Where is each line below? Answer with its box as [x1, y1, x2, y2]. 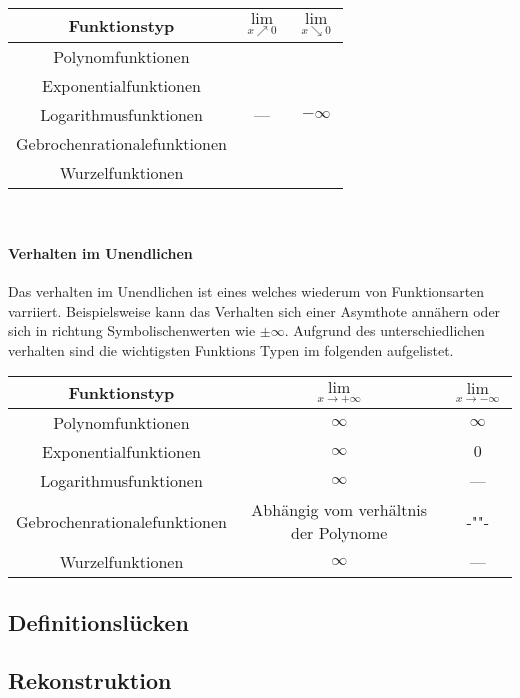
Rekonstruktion [8, 665, 172, 696]
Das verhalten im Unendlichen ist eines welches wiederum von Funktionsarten [8, 280, 485, 301]
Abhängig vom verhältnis [251, 498, 428, 522]
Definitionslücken [8, 606, 189, 637]
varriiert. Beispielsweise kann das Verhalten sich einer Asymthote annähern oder [8, 300, 501, 321]
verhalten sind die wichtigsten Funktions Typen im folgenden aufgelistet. [8, 339, 454, 360]
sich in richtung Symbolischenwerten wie [8, 320, 256, 341]
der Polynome [291, 521, 388, 545]
